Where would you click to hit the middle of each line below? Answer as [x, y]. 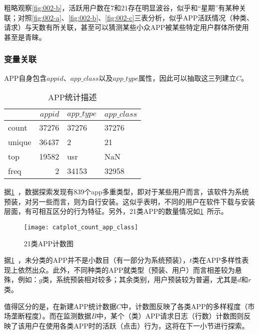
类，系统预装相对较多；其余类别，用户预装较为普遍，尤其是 [140, 279]
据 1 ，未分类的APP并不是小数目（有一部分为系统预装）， [97, 260]
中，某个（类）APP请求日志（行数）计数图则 [170, 316]
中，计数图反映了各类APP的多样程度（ [185, 306]
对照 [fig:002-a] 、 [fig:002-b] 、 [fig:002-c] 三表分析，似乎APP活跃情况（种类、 [135, 17]
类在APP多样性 [217, 260]
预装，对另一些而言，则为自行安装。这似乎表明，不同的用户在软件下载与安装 [129, 201]
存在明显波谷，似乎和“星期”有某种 [184, 7]
